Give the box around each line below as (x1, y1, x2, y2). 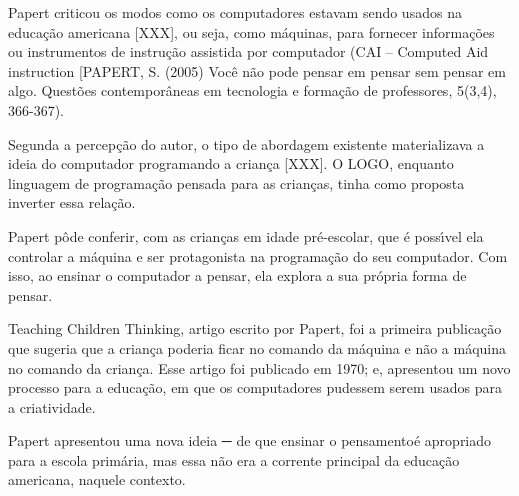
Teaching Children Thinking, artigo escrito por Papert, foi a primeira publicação (8, 318, 502, 339)
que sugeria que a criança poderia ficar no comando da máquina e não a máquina (8, 337, 507, 358)
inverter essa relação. (8, 192, 136, 213)
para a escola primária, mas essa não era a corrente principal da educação (8, 449, 460, 470)
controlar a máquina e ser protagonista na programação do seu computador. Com (8, 245, 508, 266)
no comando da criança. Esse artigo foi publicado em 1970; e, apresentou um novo (8, 357, 511, 378)
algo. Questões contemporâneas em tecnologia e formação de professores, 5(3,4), (8, 80, 497, 101)
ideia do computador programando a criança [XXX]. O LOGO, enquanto (8, 153, 454, 174)
